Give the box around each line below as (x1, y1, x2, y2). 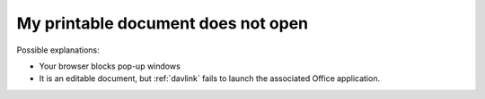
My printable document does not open (16, 13, 309, 33)
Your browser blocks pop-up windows (39, 61, 181, 71)
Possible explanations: (16, 45, 100, 55)
